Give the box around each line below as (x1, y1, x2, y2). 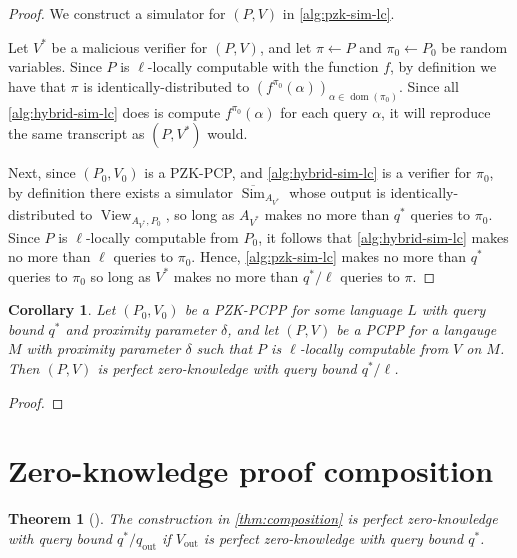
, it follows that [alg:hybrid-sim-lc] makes (258, 226, 509, 247)
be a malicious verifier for (51, 36, 208, 57)
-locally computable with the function (147, 56, 379, 77)
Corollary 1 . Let (8, 299, 116, 320)
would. (207, 123, 248, 144)
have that (8, 75, 66, 96)
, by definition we (390, 56, 497, 77)
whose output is (289, 181, 386, 202)
